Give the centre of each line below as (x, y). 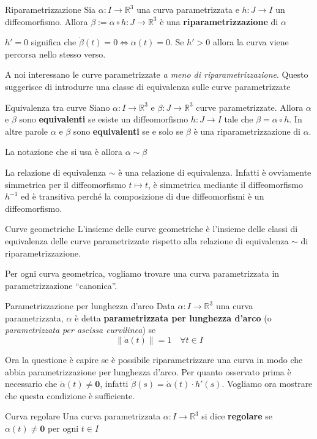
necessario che (31, 384)
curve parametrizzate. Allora (250, 107)
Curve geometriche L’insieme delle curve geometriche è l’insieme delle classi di (151, 229)
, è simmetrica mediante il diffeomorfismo (226, 184)
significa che (54, 42)
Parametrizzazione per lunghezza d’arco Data (90, 306)
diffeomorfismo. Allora (47, 21)
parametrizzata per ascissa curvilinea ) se (80, 330)
